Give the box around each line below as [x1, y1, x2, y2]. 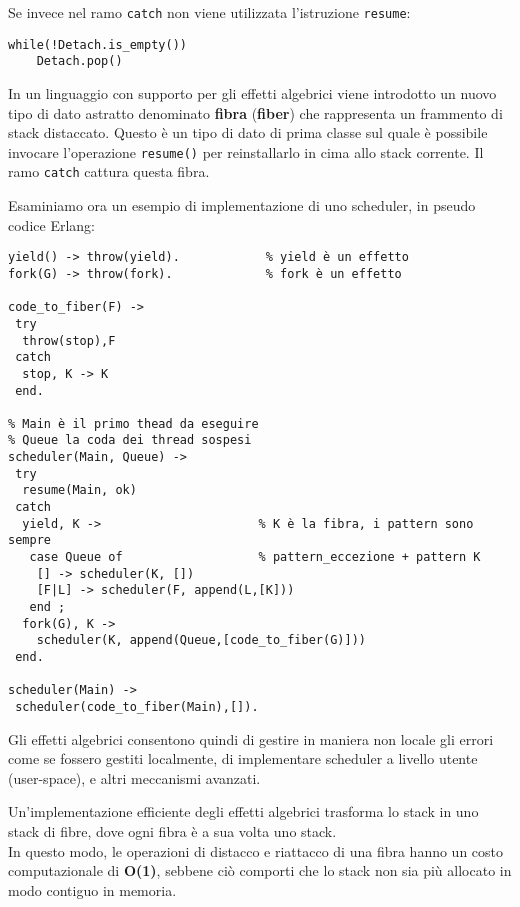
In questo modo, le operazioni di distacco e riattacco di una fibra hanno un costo [8, 840, 504, 861]
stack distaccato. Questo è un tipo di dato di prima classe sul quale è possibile [8, 122, 488, 143]
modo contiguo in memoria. [8, 879, 177, 900]
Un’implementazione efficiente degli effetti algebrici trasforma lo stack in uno [8, 801, 479, 822]
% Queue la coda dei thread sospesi [8, 433, 252, 448]
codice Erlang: [8, 214, 95, 235]
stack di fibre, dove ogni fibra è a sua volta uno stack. [8, 821, 337, 841]
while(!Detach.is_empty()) [8, 37, 187, 52]
